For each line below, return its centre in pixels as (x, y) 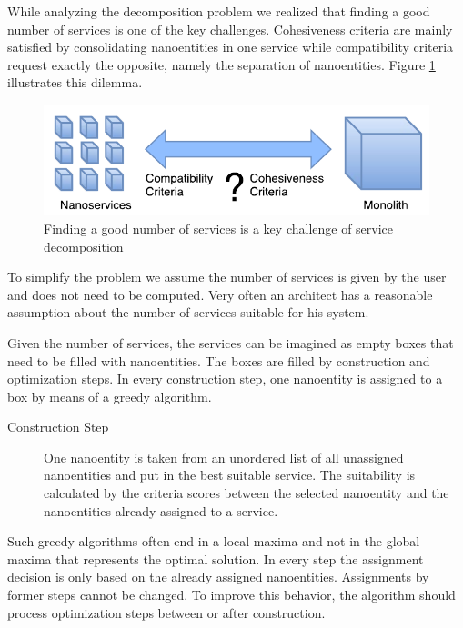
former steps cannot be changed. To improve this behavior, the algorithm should (231, 595)
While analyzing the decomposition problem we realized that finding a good (219, 11)
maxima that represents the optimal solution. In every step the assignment (216, 558)
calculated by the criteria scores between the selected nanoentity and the (247, 493)
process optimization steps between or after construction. (166, 612)
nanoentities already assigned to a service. (161, 510)
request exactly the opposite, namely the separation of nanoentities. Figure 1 (221, 64)
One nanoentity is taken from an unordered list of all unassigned (224, 457)
